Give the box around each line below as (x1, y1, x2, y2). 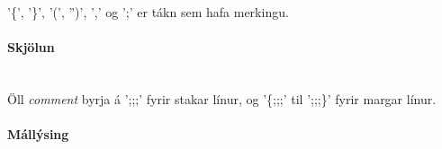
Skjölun (7, 38, 55, 57)
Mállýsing (7, 125, 69, 144)
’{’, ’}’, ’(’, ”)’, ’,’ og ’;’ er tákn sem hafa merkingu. (7, 3, 289, 21)
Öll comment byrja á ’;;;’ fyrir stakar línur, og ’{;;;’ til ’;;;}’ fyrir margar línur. (7, 89, 437, 108)
